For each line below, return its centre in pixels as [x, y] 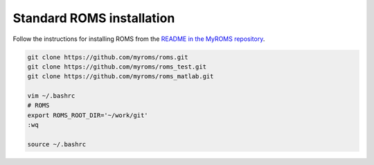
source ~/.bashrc [57, 145]
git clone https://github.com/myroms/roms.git [108, 57]
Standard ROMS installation [94, 18]
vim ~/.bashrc [51, 96]
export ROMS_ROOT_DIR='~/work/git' [88, 115]
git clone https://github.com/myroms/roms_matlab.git [121, 77]
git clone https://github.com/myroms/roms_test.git [117, 67]
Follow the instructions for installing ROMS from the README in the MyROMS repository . [139, 39]
